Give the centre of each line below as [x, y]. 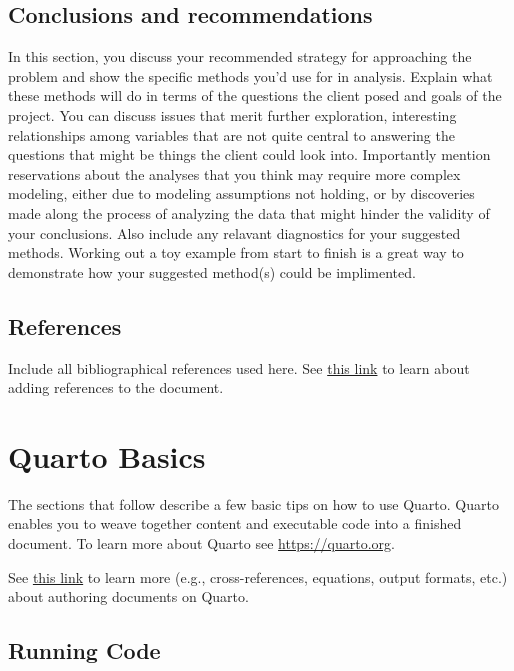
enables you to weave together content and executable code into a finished [235, 523]
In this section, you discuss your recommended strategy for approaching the [240, 56]
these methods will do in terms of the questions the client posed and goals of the [255, 95]
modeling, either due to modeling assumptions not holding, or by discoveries [241, 193]
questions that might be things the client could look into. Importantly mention [249, 154]
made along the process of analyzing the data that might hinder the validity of [249, 212]
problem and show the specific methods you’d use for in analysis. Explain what [250, 75]
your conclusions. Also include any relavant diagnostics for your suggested [234, 232]
